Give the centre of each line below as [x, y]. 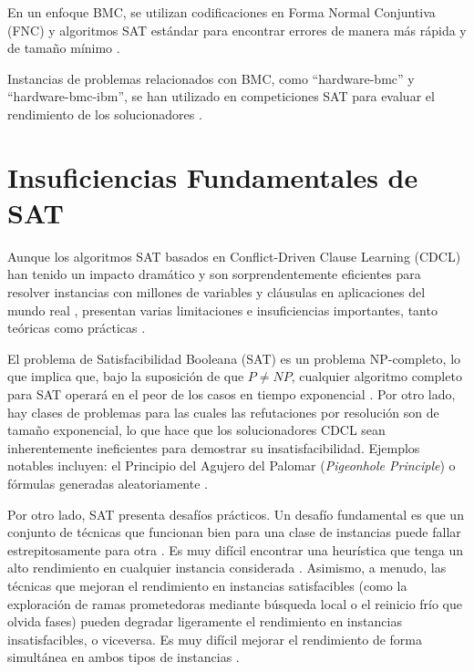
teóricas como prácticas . [77, 328]
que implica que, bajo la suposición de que [126, 376]
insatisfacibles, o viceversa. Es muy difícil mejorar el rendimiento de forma [215, 639]
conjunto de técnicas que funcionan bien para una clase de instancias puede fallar [234, 532]
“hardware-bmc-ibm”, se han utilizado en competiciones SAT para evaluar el [221, 96]
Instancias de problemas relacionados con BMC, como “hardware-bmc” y [211, 78]
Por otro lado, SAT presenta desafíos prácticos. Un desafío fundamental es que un [236, 514]
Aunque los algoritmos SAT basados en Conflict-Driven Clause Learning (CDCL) [234, 256]
